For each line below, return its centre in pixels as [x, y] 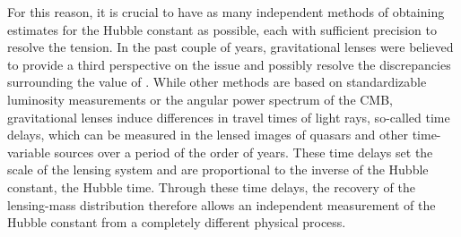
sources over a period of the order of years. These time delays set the [244, 152]
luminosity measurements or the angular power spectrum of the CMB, [200, 99]
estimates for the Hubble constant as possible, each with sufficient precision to [222, 29]
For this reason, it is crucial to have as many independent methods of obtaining [226, 12]
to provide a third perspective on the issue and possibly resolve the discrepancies [229, 64]
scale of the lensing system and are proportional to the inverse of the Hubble [218, 169]
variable [29, 152]
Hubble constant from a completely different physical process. [177, 222]
